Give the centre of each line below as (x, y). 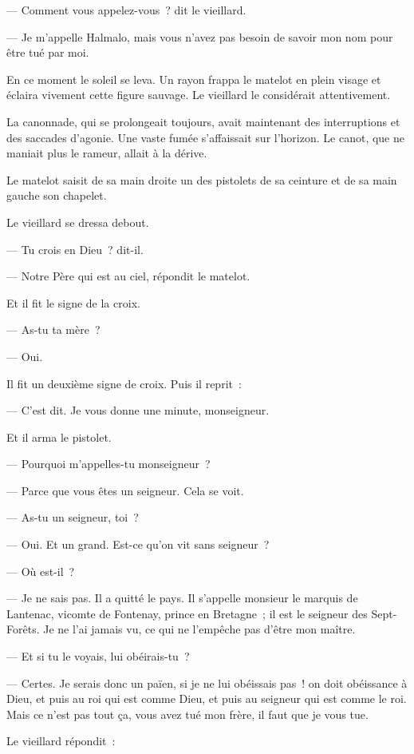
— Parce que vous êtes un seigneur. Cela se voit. (125, 490)
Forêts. (23, 629)
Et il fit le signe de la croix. (73, 302)
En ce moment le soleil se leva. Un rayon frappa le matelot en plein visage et (194, 79)
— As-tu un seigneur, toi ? (73, 517)
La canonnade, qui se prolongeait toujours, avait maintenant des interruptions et (203, 121)
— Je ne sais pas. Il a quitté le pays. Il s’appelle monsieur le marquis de (182, 598)
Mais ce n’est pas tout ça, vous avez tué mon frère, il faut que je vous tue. (187, 714)
